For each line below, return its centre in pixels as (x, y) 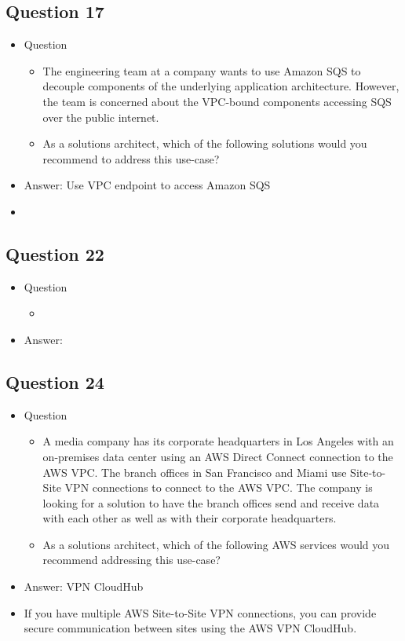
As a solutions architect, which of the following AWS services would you (216, 544)
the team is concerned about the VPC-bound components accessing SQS (217, 101)
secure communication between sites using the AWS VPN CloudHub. (190, 628)
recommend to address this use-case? (131, 158)
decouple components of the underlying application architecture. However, (221, 86)
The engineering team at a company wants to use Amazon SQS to (202, 70)
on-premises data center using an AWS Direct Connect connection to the (218, 456)
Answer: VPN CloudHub (84, 586)
